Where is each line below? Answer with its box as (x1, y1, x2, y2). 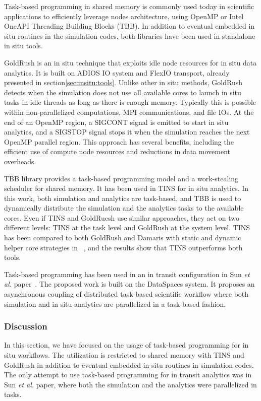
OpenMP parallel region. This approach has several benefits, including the (4, 136, 234, 147)
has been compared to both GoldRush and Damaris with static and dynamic (4, 232, 241, 243)
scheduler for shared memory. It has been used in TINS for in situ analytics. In (4, 183, 249, 193)
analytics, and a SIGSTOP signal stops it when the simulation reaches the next (4, 126, 250, 137)
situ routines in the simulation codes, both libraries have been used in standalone (4, 30, 255, 41)
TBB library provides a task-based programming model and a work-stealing (4, 173, 239, 183)
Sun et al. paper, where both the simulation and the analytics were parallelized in (4, 379, 257, 389)
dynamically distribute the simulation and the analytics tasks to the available (4, 203, 244, 213)
